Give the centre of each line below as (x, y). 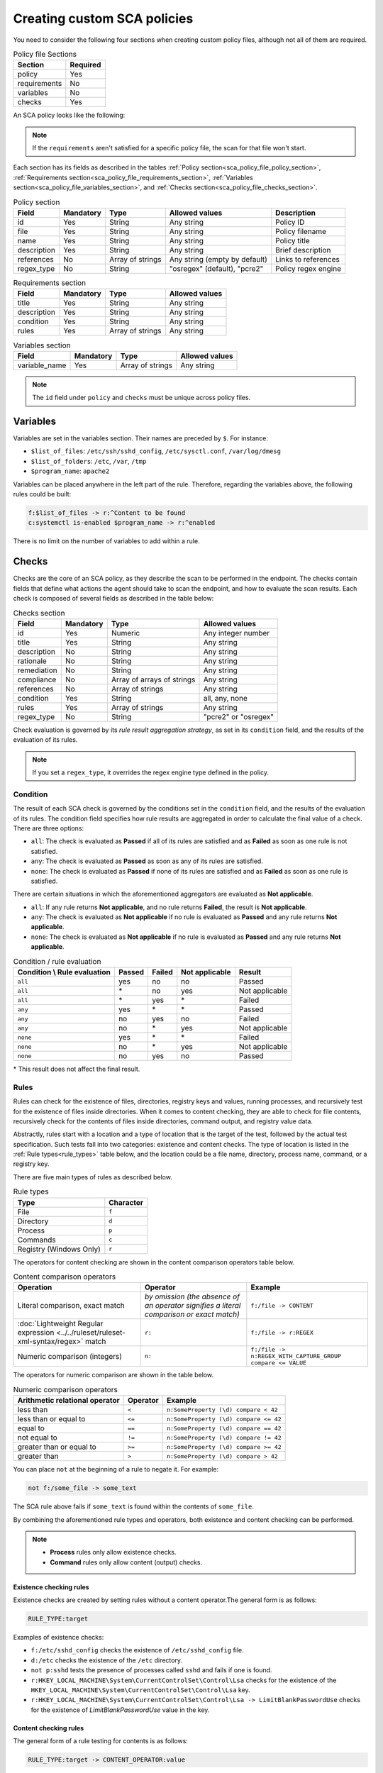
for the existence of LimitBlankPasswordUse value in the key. (120, 1710)
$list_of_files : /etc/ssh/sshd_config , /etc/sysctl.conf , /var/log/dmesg (156, 451)
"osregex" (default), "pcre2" (216, 269)
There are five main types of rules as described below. (93, 1177)
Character (126, 1202)
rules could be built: (42, 494)
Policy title (293, 241)
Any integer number (237, 633)
